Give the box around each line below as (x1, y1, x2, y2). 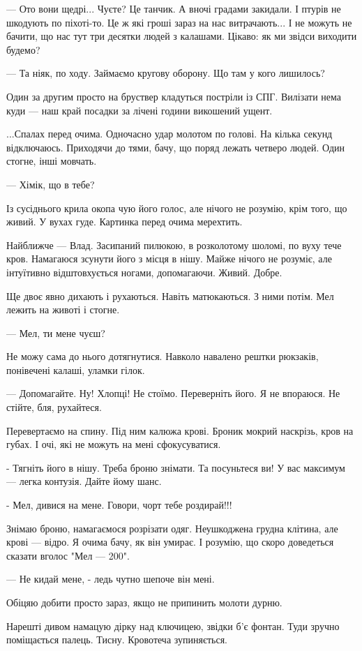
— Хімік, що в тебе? (6, 177, 95, 191)
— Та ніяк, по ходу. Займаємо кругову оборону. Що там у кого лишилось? (6, 66, 325, 80)
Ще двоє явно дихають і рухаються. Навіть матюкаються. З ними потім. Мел (6, 288, 334, 303)
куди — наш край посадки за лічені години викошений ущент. (6, 103, 273, 117)
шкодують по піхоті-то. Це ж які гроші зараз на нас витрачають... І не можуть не (6, 15, 352, 29)
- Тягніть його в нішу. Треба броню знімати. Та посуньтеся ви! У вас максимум (6, 460, 345, 474)
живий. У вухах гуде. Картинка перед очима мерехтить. (6, 214, 243, 229)
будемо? (6, 42, 40, 57)
